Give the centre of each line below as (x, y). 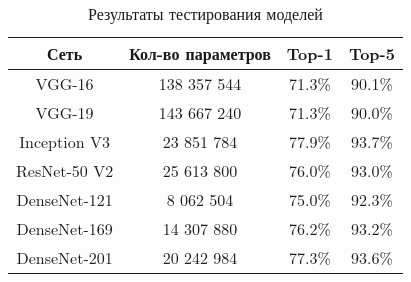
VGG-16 (64, 83)
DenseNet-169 (64, 228)
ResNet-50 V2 (65, 170)
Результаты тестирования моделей (205, 13)
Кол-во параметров (200, 53)
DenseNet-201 (64, 257)
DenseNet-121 (64, 199)
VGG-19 (64, 112)
